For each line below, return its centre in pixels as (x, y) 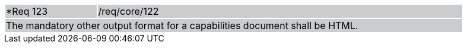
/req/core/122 (128, 11)
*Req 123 (27, 11)
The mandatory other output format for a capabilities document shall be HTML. (182, 25)
